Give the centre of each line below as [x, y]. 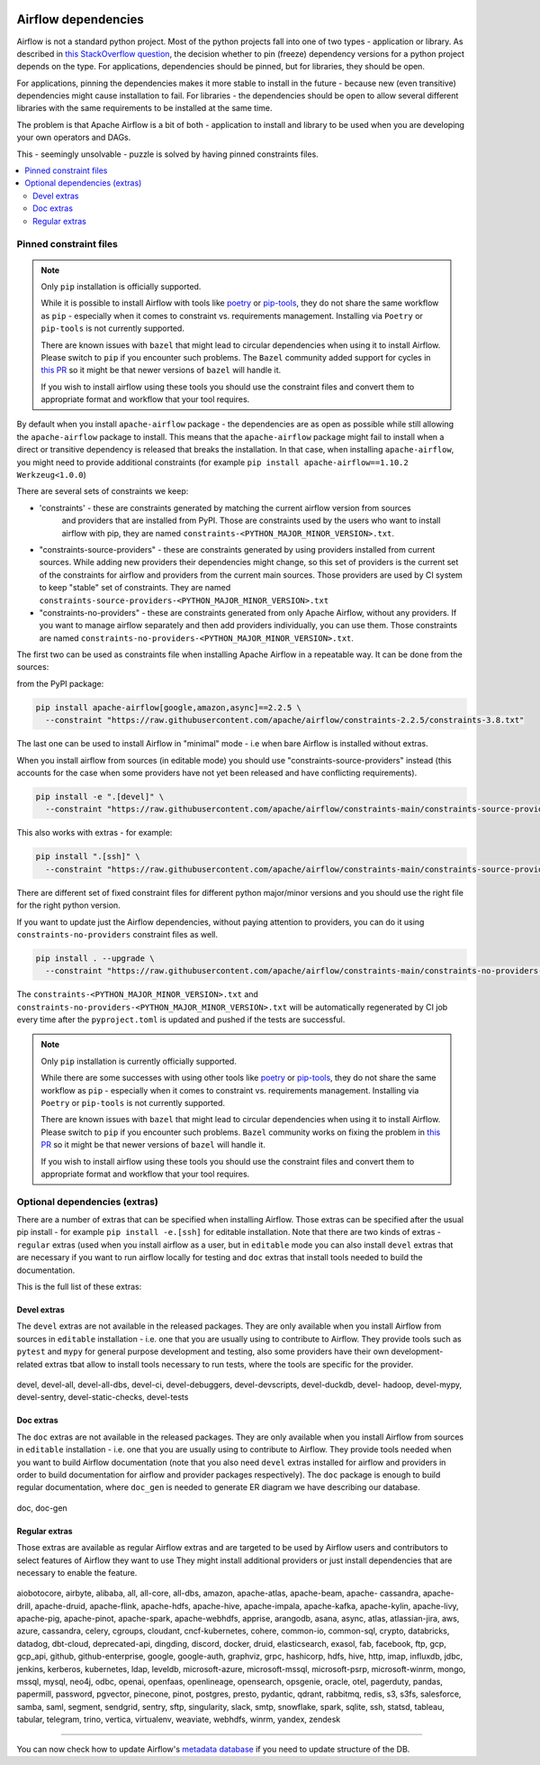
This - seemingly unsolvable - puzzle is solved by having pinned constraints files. [167, 154]
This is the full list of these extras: [79, 1287]
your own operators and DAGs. [74, 137]
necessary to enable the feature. [77, 1572]
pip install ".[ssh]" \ [88, 857]
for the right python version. [68, 905]
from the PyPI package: [60, 683]
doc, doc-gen [42, 1508]
